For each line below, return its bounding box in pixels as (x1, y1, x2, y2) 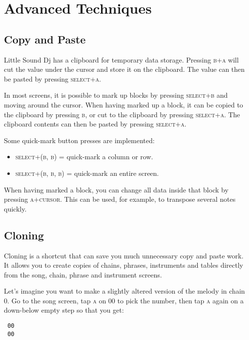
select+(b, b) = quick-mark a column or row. (15, 151, 153, 162)
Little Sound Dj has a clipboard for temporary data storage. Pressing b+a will (4, 54, 239, 64)
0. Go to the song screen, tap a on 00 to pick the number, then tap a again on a (4, 295, 244, 305)
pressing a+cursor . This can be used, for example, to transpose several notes (4, 194, 236, 204)
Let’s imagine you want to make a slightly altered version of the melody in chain (4, 286, 245, 296)
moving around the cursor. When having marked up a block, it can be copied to (4, 99, 243, 109)
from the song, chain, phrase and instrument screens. (4, 269, 162, 279)
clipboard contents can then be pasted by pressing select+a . (4, 119, 187, 129)
